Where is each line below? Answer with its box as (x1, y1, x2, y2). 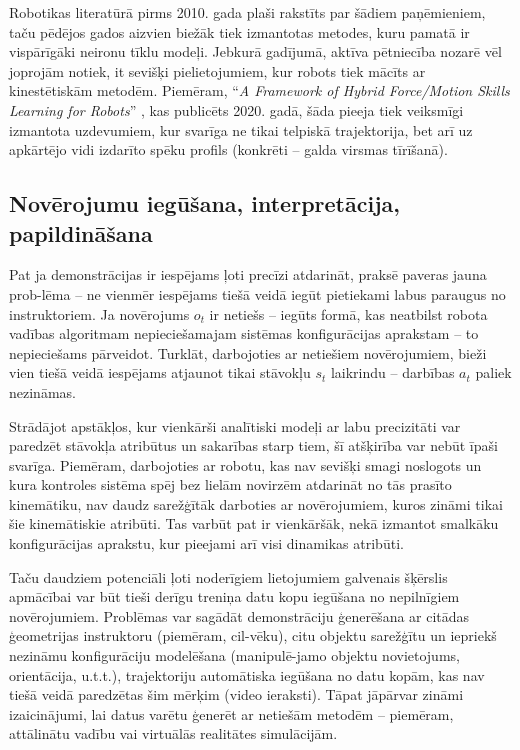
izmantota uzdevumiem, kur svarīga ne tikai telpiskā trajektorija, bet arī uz (9, 119, 473, 140)
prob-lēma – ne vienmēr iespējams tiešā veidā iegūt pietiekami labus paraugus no (9, 283, 506, 304)
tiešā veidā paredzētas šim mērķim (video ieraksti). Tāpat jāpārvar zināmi (9, 684, 464, 705)
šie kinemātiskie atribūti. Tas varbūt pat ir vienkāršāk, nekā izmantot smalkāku (9, 513, 499, 534)
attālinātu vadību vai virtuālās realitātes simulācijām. (9, 723, 338, 744)
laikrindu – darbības (330, 362, 455, 383)
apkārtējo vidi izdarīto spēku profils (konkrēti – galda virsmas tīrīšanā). (9, 139, 448, 160)
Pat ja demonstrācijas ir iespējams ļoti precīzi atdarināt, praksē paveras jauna (9, 264, 487, 285)
